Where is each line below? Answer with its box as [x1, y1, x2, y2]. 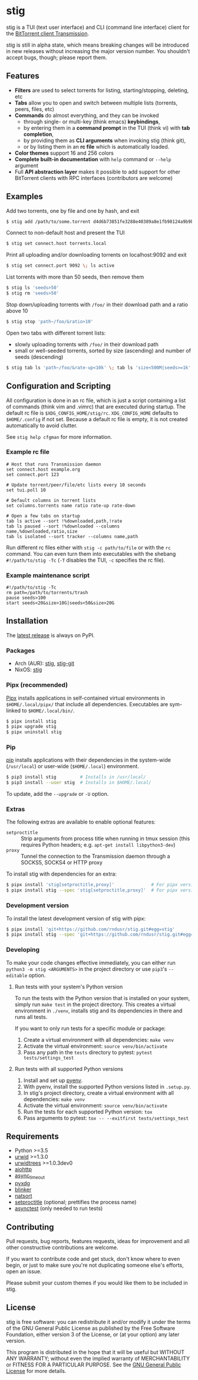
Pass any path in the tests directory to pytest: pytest [23, 1048, 153, 1056]
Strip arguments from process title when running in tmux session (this [21, 835, 190, 842]
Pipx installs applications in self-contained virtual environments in [6, 694, 165, 702]
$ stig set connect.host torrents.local [6, 241, 107, 247]
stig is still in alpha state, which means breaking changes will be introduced [6, 41, 189, 48]
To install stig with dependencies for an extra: [6, 870, 117, 877]
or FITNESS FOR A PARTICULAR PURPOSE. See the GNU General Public [6, 1361, 181, 1368]
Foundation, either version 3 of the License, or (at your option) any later [6, 1330, 180, 1338]
